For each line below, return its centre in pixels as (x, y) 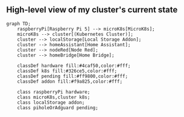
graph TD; (19, 23)
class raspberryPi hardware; (54, 92)
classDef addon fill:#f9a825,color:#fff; (70, 81)
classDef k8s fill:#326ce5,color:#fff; (67, 71)
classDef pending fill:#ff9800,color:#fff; (73, 76)
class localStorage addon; (51, 102)
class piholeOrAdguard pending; (58, 107)
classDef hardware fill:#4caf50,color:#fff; (74, 65)
